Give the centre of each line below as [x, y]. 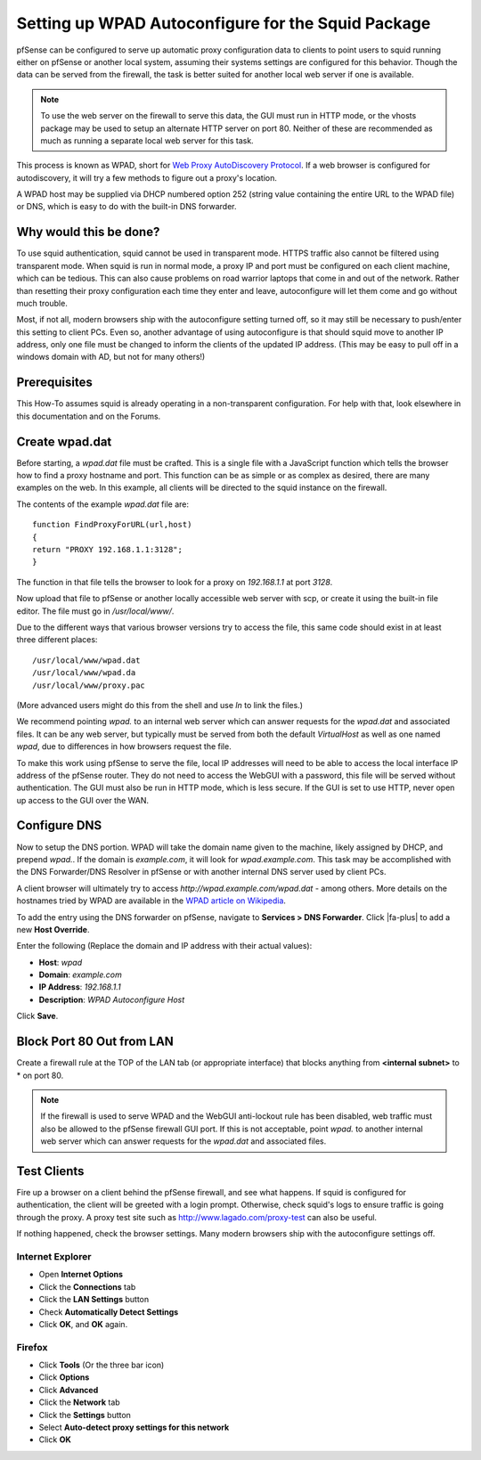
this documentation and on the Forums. [89, 416]
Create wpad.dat [64, 441]
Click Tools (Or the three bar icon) [102, 1365]
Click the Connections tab [87, 1286]
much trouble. [42, 303]
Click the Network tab [79, 1402]
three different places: [57, 640]
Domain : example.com [80, 975]
